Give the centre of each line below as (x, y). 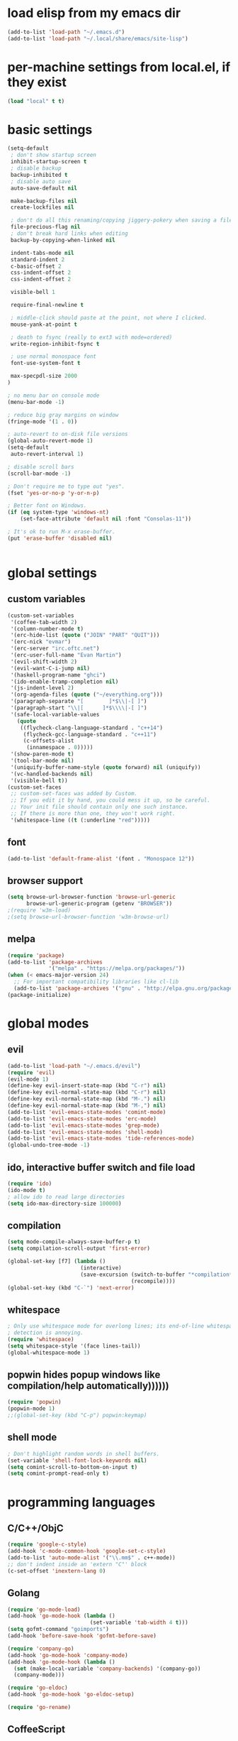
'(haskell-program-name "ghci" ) (58, 675)
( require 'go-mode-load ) (44, 1610)
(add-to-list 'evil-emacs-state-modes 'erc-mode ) (82, 1119)
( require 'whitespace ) (41, 1339)
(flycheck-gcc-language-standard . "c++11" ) (90, 734)
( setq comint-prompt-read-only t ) (58, 1474)
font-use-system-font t (45, 364)
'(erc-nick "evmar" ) (41, 642)
